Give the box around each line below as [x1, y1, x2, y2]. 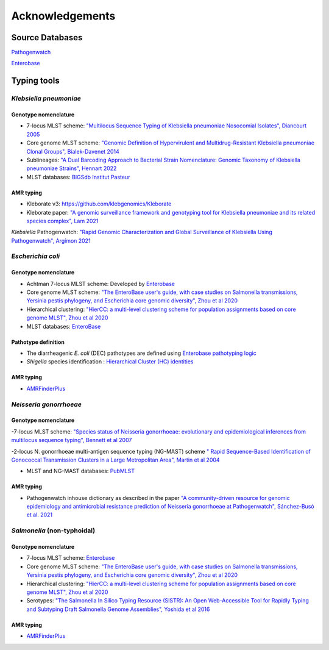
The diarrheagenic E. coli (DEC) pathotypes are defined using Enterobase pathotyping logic [26, 349, 257, 357]
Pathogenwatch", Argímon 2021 [11, 237, 91, 244]
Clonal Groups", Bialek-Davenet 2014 [26, 148, 119, 155]
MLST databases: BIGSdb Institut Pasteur [26, 173, 130, 180]
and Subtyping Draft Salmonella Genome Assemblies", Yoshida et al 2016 [26, 605, 210, 613]
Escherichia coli [11, 252, 60, 260]
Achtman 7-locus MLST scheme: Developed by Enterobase [26, 280, 175, 287]
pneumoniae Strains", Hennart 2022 [26, 165, 117, 172]
